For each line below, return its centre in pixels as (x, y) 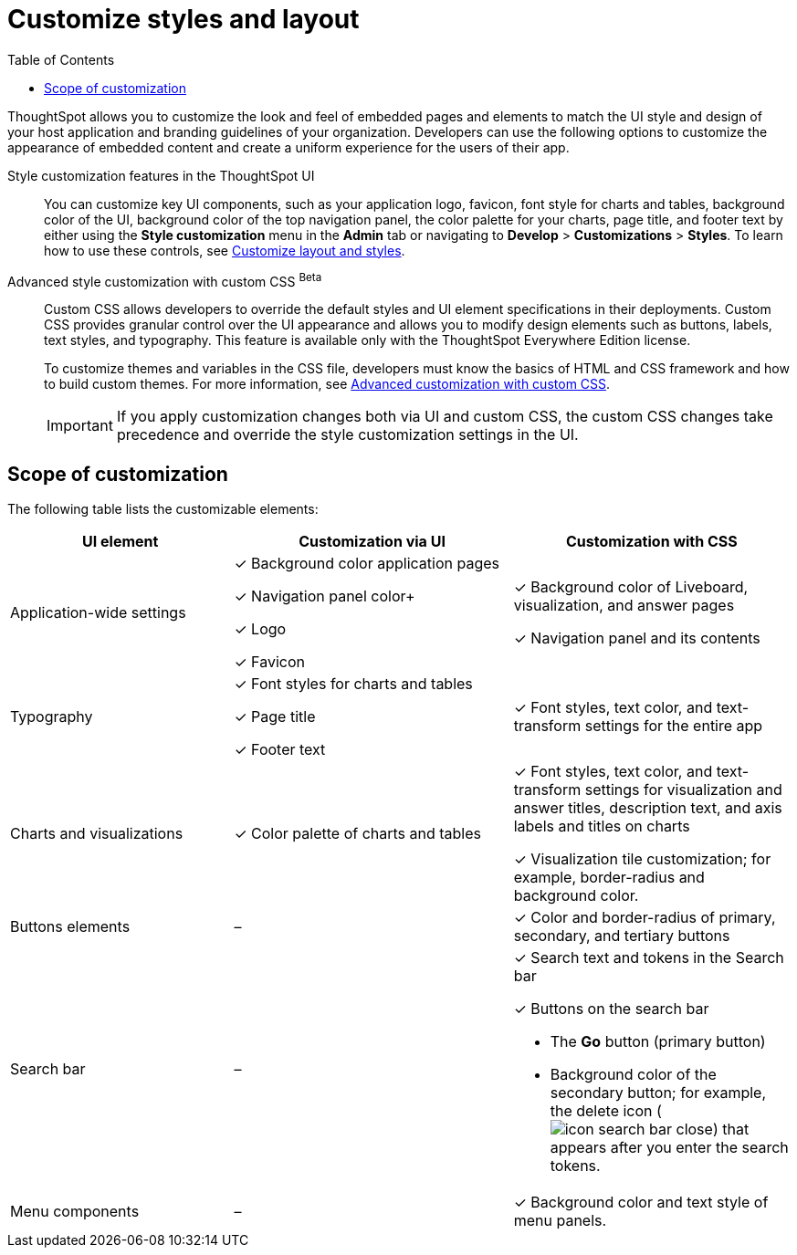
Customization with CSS (651, 542)
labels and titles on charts (602, 826)
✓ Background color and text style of (641, 1203)
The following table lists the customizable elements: (163, 509)
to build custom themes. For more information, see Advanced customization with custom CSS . (327, 384)
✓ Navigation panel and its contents (637, 638)
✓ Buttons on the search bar (611, 1009)
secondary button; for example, (658, 1093)
